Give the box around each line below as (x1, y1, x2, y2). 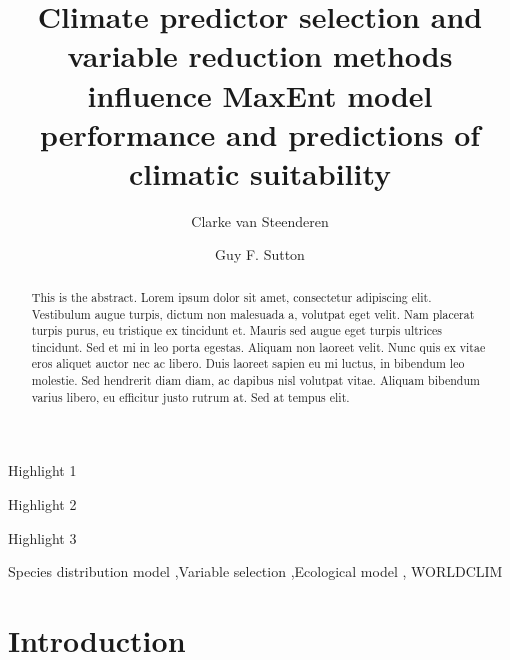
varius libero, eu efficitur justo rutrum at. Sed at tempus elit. (31, 388, 350, 405)
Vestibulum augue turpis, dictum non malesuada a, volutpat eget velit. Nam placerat (31, 305, 475, 322)
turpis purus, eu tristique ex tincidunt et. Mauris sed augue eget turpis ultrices (31, 322, 443, 339)
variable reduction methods (67, 35, 453, 76)
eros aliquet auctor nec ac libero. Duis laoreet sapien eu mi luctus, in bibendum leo (31, 355, 465, 372)
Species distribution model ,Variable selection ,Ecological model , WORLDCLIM (8, 561, 503, 582)
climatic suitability (128, 152, 392, 193)
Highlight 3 (8, 527, 77, 548)
